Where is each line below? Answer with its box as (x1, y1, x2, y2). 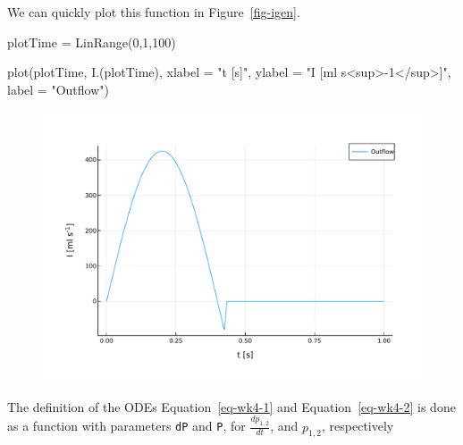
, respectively (322, 416, 394, 435)
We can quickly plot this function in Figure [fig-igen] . (7, 3, 300, 21)
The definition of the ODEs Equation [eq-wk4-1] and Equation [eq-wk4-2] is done (7, 397, 456, 416)
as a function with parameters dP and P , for (7, 416, 246, 435)
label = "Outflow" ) (7, 80, 109, 98)
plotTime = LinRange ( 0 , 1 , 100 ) (7, 32, 176, 51)
